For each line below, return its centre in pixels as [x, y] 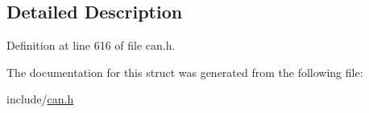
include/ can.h [40, 99]
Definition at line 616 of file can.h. [91, 45]
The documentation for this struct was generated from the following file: [185, 72]
